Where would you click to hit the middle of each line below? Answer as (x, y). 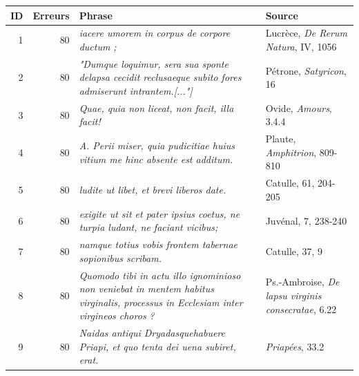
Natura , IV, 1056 (301, 46)
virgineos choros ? (117, 316)
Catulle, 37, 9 (294, 251)
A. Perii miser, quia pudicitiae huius (157, 145)
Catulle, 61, (290, 183)
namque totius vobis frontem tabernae (158, 244)
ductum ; (98, 46)
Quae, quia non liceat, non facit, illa (156, 107)
